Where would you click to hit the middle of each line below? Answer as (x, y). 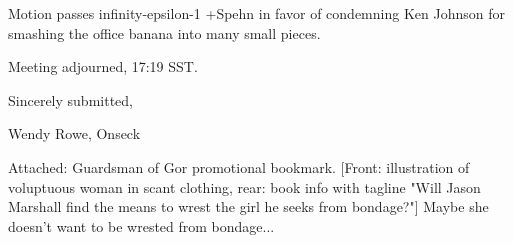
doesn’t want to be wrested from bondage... (141, 225)
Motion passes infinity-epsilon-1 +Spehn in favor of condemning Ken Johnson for (256, 13)
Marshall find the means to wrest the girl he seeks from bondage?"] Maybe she (248, 206)
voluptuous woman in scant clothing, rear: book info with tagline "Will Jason (244, 186)
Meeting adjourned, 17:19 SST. (103, 66)
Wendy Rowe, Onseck (74, 133)
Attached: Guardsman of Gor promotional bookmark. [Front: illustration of (239, 166)
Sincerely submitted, (70, 99)
